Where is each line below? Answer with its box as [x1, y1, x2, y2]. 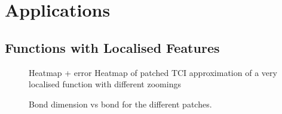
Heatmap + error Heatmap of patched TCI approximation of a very [29, 66, 277, 78]
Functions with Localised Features [5, 38, 220, 56]
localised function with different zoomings [29, 78, 181, 90]
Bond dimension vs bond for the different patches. [29, 97, 212, 110]
